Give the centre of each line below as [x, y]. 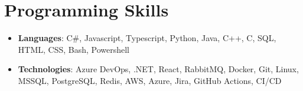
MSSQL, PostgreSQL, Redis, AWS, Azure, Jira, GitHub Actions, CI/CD [150, 80]
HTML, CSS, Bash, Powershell [74, 49]
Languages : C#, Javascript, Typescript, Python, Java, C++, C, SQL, [147, 38]
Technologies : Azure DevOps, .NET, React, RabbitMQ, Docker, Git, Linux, [158, 69]
